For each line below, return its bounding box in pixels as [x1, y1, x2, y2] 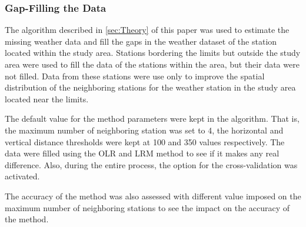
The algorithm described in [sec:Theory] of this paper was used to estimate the [5, 24, 290, 36]
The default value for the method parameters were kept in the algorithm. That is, [5, 112, 300, 125]
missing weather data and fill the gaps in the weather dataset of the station [5, 35, 277, 47]
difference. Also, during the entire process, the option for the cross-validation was [5, 158, 298, 171]
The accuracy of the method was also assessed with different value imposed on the [5, 189, 301, 202]
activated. [5, 170, 40, 182]
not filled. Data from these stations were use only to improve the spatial [5, 69, 265, 82]
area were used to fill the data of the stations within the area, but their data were [5, 58, 300, 70]
